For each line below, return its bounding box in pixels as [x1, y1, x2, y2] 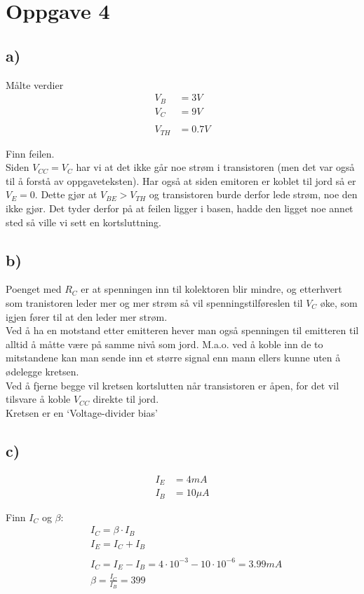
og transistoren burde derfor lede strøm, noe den [149, 187, 358, 202]
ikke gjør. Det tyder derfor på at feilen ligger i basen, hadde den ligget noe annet [6, 201, 353, 216]
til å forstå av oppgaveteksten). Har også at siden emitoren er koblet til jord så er [6, 173, 356, 188]
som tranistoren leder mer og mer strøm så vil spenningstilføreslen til [6, 296, 303, 310]
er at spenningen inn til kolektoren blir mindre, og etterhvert [81, 282, 342, 296]
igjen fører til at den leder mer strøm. [6, 309, 168, 324]
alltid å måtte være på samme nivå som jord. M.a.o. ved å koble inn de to [6, 336, 323, 351]
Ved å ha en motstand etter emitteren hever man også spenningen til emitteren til [6, 323, 359, 338]
